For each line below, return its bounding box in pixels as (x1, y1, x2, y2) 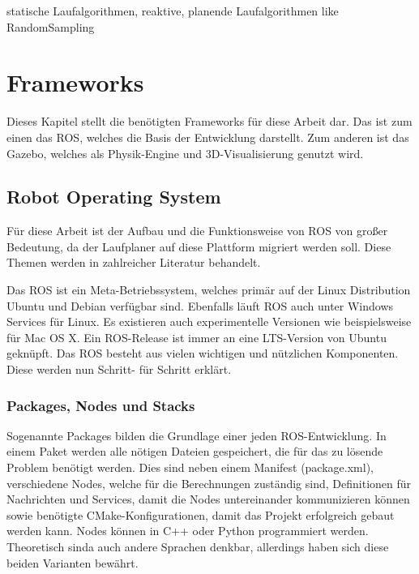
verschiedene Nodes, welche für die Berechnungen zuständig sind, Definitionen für (6, 474, 412, 491)
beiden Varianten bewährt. (6, 554, 139, 571)
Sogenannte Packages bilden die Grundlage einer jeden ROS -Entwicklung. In (6, 426, 387, 443)
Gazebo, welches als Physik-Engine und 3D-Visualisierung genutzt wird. (6, 144, 364, 161)
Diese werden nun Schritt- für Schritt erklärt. (6, 361, 232, 378)
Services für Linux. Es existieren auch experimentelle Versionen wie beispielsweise (6, 313, 412, 330)
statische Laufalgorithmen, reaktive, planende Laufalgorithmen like (6, 2, 339, 19)
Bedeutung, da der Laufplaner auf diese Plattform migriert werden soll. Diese (6, 238, 391, 255)
